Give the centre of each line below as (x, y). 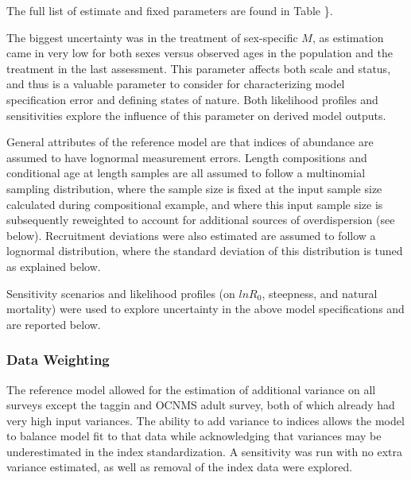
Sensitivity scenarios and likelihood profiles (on (121, 293)
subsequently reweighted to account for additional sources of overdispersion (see (201, 220)
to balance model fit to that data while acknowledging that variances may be (194, 436)
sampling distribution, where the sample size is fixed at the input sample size (194, 188)
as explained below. (54, 266)
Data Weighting (58, 360)
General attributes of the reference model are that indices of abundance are (190, 142)
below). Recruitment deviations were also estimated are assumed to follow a (191, 235)
